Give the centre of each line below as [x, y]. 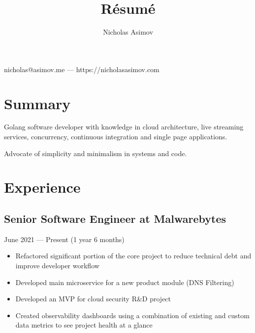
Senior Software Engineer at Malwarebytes [115, 218]
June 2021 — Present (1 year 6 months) [64, 239]
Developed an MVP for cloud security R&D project [93, 299]
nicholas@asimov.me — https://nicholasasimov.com [82, 69]
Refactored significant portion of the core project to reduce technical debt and [133, 256]
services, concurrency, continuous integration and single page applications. [116, 137]
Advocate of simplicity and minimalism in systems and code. [96, 153]
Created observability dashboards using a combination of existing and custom [132, 315]
